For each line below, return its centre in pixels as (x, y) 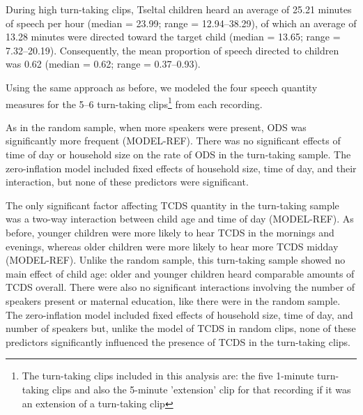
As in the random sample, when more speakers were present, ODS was (156, 127)
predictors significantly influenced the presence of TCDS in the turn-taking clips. (178, 341)
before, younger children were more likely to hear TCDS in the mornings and (170, 232)
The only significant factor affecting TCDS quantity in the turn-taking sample (172, 205)
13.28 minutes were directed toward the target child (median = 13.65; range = (173, 37)
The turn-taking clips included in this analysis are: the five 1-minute (168, 376)
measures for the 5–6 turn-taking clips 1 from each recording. (134, 103)
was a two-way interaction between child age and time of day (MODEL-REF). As (180, 219)
